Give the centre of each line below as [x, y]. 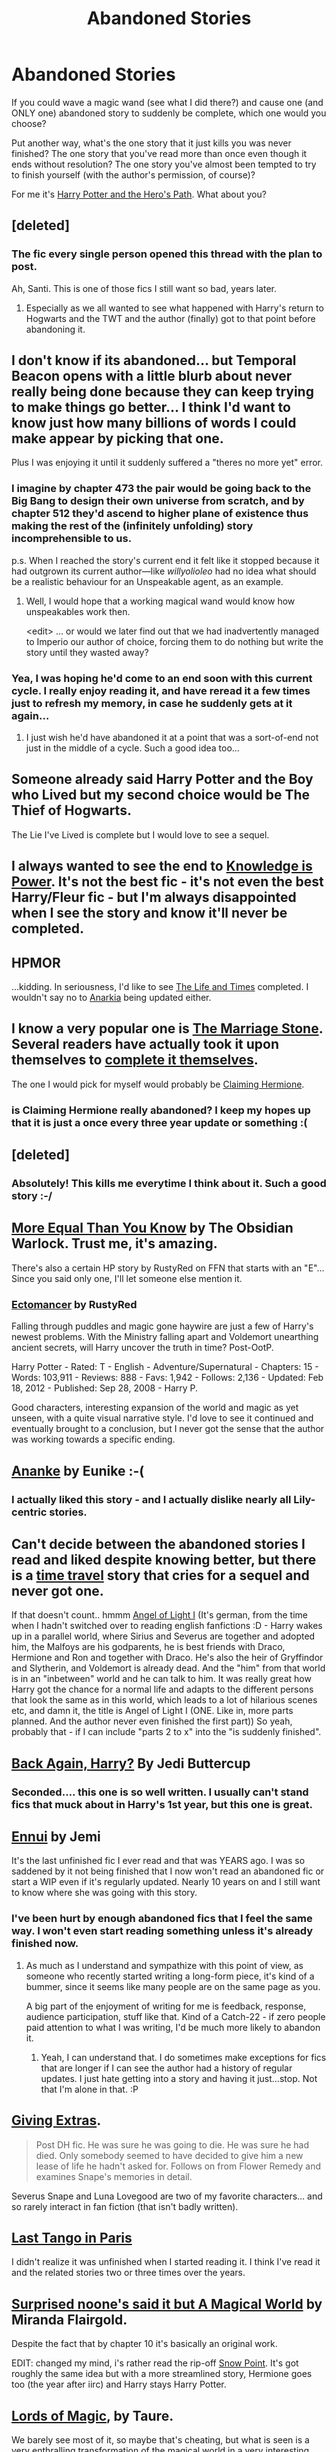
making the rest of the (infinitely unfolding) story [132, 526]
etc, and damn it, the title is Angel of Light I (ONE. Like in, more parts [152, 1711]
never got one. [57, 1590]
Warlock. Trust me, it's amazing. [114, 1243]
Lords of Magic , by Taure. [92, 2415]
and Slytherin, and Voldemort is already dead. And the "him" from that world [168, 1668]
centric [29, 1512]
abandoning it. [55, 329]
